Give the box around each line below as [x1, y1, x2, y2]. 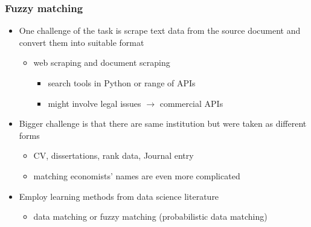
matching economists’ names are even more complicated [33, 169, 240, 182]
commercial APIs [159, 97, 223, 109]
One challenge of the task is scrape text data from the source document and [19, 24, 301, 37]
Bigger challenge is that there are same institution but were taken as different [19, 117, 307, 130]
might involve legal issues [48, 97, 141, 109]
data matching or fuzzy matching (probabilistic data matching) [33, 210, 268, 223]
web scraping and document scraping [33, 56, 170, 69]
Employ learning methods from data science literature [19, 190, 219, 202]
